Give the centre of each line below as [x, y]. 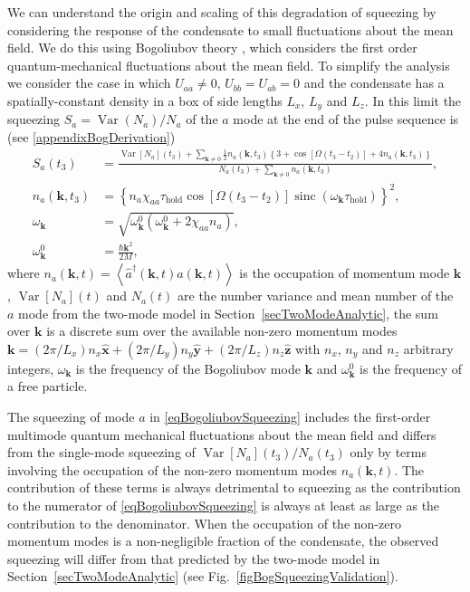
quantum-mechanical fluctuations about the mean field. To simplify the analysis [229, 65]
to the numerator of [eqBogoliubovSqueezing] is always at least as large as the [224, 506]
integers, [31, 368]
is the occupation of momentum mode [345, 273]
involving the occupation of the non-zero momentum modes [173, 469]
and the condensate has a [374, 83]
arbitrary [428, 348]
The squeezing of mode [71, 417]
